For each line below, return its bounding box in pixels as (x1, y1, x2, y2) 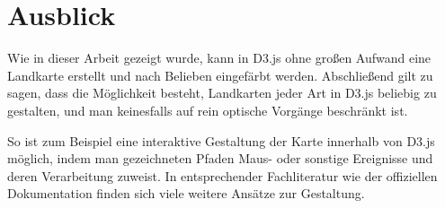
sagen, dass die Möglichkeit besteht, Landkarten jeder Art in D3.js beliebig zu (7, 83, 437, 102)
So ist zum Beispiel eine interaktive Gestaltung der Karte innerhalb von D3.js (7, 131, 435, 150)
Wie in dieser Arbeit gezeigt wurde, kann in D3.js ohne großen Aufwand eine (7, 48, 432, 67)
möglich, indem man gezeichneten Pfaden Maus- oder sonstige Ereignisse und (7, 149, 433, 168)
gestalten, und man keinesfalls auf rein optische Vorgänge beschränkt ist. (7, 100, 408, 119)
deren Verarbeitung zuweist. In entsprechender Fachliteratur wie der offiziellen (7, 166, 438, 185)
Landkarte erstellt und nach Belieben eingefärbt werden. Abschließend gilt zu (7, 65, 433, 84)
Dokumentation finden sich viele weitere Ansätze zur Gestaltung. (7, 184, 365, 203)
